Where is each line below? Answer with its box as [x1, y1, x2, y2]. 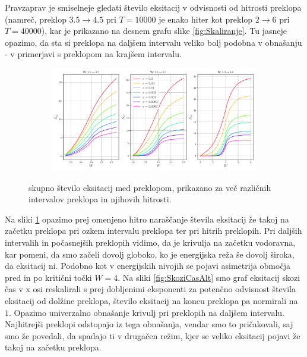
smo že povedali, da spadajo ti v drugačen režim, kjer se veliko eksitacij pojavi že [5, 329, 300, 342]
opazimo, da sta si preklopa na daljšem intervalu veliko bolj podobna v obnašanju [5, 36, 302, 48]
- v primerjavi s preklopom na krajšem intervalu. [5, 48, 182, 60]
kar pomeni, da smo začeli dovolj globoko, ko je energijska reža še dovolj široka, [5, 248, 295, 260]
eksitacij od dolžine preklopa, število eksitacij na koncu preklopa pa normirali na [5, 294, 298, 306]
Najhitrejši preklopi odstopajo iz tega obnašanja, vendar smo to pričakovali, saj [5, 318, 293, 330]
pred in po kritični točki [5, 271, 92, 283]
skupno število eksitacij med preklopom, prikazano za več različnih [29, 181, 271, 193]
